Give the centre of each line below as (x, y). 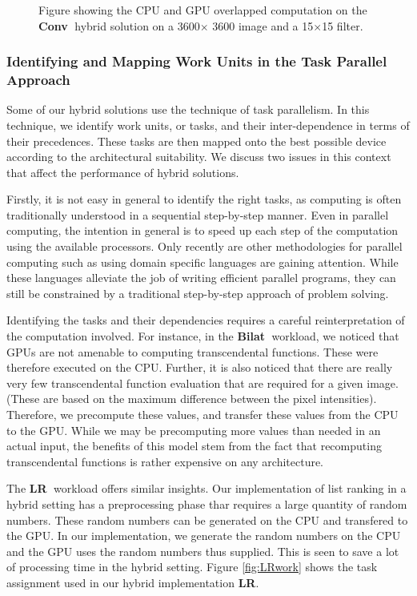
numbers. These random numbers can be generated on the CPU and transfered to (207, 519)
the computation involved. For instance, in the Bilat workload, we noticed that (203, 336)
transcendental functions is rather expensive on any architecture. (165, 461)
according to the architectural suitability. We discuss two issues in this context (199, 157)
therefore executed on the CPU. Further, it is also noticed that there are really (200, 367)
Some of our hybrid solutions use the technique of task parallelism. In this (188, 109)
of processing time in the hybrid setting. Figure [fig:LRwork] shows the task (192, 567)
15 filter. (343, 25)
